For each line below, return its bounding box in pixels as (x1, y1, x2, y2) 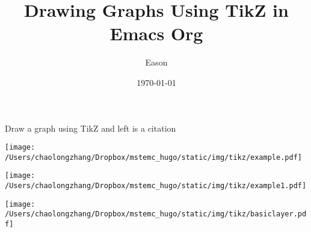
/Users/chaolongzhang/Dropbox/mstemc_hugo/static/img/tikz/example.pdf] (5, 153, 302, 162)
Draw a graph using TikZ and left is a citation (5, 121, 176, 134)
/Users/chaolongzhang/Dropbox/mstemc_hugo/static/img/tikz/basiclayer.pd (5, 210, 307, 219)
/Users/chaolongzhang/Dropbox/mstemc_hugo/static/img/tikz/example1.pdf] (5, 182, 307, 191)
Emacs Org (109, 21, 203, 46)
